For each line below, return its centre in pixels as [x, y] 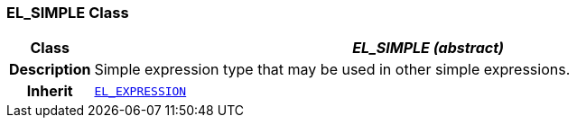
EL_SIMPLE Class [68, 13]
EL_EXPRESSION [140, 91]
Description [50, 70]
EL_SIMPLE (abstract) [428, 48]
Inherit [50, 91]
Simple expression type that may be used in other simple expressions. [332, 70]
